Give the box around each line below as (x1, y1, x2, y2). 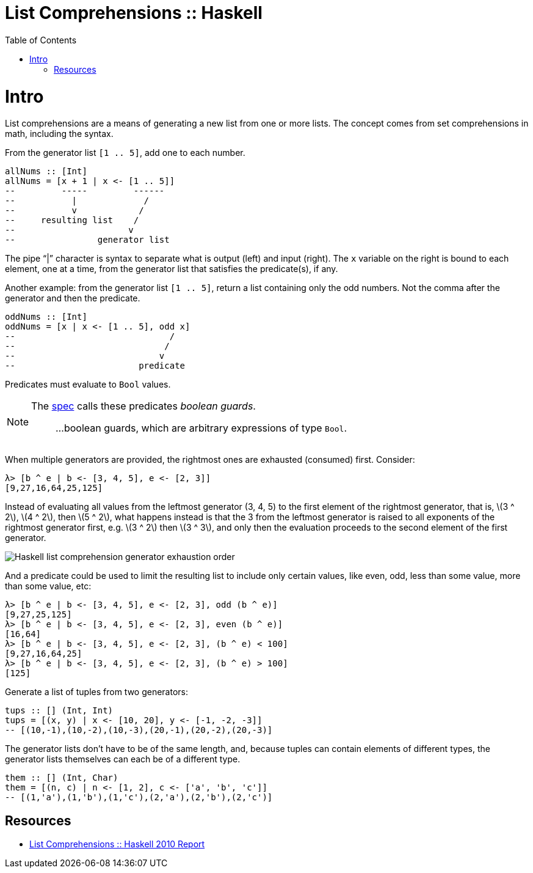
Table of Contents (5, 34, 77, 45)
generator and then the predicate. (5, 293, 140, 304)
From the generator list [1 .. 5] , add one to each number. (5, 147, 245, 158)
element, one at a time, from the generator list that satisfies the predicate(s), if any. (5, 263, 338, 274)
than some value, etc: (5, 581, 92, 592)
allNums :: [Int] (5, 166, 87, 177)
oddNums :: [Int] (5, 312, 87, 322)
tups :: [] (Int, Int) (5, 705, 114, 716)
